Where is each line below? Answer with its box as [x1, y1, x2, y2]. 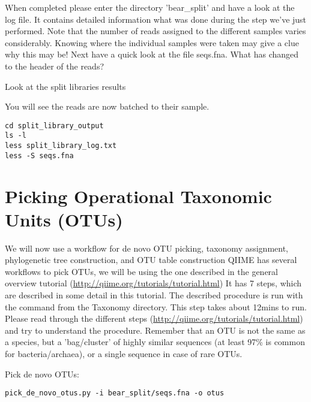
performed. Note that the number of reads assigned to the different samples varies [5, 25, 306, 37]
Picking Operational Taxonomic [5, 183, 272, 208]
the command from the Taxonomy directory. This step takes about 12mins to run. [5, 300, 307, 313]
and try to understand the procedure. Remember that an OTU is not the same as [5, 324, 306, 336]
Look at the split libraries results [5, 80, 126, 92]
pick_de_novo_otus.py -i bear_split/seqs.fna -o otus [5, 389, 225, 398]
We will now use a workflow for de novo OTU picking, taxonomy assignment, [5, 241, 289, 254]
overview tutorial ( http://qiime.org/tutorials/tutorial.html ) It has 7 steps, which [5, 277, 302, 289]
